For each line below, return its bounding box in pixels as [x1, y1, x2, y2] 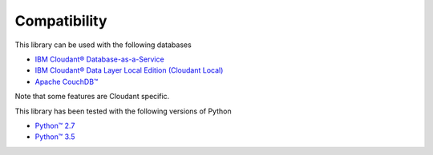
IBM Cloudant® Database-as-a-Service [34, 54, 164, 64]
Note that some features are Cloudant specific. [14, 92, 170, 101]
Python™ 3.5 [34, 132, 75, 141]
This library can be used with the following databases [14, 40, 192, 50]
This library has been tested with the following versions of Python [14, 106, 232, 116]
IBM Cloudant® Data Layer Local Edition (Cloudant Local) [34, 66, 224, 75]
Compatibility [14, 12, 107, 30]
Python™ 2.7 [34, 121, 75, 130]
